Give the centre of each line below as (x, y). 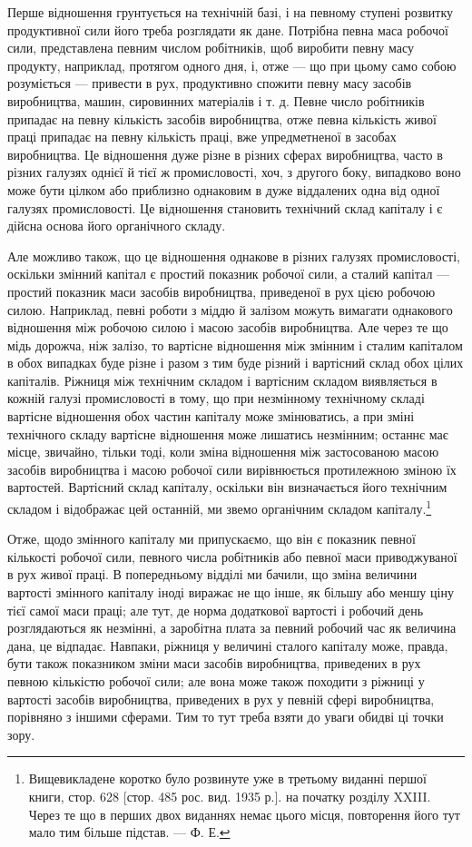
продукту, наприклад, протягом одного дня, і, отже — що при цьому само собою (232, 65)
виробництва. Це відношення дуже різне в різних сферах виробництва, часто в (225, 154)
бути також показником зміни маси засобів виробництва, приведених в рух (214, 663)
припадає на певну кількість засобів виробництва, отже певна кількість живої (222, 118)
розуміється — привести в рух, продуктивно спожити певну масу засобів (210, 83)
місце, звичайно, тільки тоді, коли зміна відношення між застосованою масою (223, 452)
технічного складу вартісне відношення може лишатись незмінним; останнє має (228, 433)
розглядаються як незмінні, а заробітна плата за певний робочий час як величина (232, 628)
